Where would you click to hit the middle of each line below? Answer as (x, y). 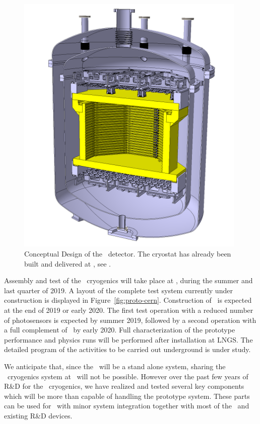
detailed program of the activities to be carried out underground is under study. (127, 349)
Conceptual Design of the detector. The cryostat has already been (128, 253)
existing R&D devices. (38, 415)
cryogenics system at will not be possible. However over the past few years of (128, 376)
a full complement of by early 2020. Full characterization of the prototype (120, 330)
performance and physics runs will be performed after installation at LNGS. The (128, 339)
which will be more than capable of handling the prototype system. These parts (127, 396)
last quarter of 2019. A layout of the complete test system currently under (118, 290)
